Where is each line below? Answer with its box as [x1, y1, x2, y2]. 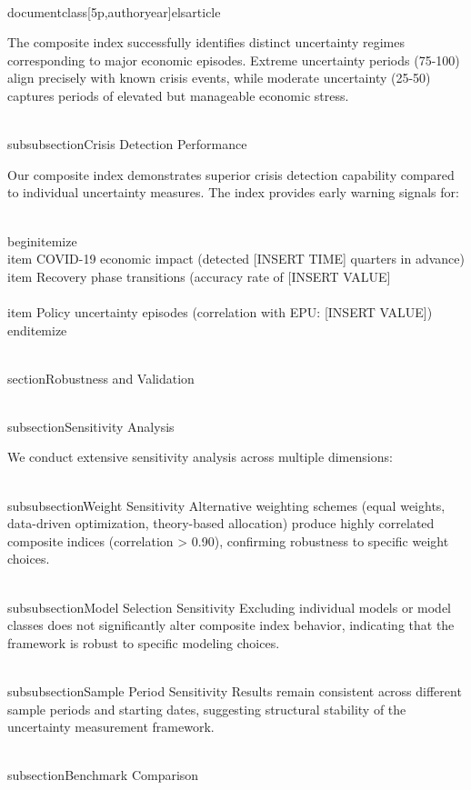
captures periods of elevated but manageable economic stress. [7, 85, 349, 105]
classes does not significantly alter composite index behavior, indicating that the [7, 615, 455, 635]
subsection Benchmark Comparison [7, 765, 199, 785]
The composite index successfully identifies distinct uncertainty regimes [7, 33, 405, 52]
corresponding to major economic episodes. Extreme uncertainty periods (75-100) [7, 50, 460, 69]
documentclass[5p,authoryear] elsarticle [7, 2, 221, 21]
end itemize [7, 320, 67, 339]
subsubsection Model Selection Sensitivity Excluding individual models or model [7, 597, 451, 616]
